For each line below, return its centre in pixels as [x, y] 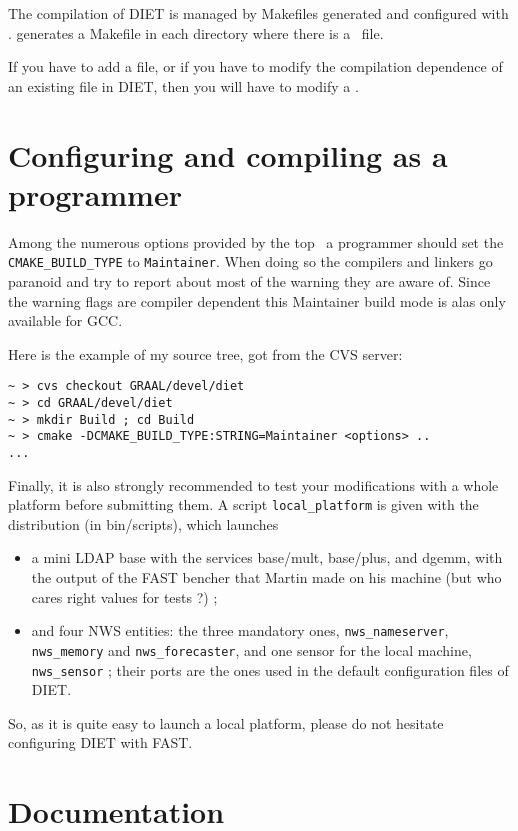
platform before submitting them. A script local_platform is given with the [243, 504]
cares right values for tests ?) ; [124, 596]
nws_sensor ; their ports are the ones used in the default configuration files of [270, 669]
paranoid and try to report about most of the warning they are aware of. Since [249, 280]
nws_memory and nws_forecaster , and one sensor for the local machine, [251, 649]
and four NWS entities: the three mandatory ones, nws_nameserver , [240, 630]
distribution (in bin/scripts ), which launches [143, 523]
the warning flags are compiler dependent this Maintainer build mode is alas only [257, 300]
